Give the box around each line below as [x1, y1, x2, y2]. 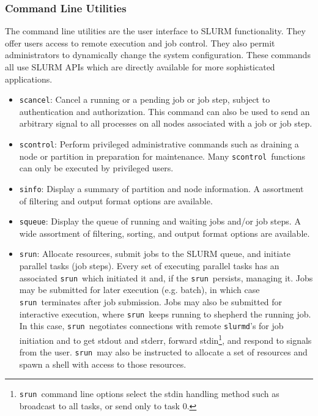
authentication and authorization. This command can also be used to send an [19, 105, 310, 117]
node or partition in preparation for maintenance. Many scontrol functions [19, 149, 305, 162]
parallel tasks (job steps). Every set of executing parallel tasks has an [19, 259, 279, 272]
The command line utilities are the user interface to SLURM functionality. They [5, 24, 306, 37]
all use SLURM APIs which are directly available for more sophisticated [5, 61, 275, 73]
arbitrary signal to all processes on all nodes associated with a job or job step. [19, 117, 312, 130]
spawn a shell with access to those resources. [19, 357, 187, 370]
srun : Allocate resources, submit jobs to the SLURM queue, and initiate [19, 247, 290, 260]
